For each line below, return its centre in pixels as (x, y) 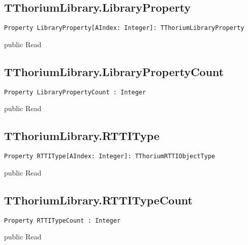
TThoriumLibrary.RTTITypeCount (98, 200)
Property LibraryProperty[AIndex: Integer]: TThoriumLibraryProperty (124, 28)
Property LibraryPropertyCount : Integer (75, 92)
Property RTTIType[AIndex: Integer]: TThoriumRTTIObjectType (110, 156)
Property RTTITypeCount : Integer (63, 220)
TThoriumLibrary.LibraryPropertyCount (114, 71)
